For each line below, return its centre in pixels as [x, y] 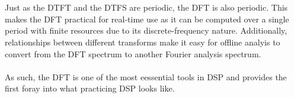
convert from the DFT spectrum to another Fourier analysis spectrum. [133, 53]
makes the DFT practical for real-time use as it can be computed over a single [147, 19]
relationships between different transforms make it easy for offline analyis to [143, 42]
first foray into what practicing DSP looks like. [90, 88]
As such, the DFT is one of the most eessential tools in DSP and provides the [146, 76]
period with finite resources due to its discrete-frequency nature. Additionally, [146, 30]
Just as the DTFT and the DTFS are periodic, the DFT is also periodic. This [146, 7]
